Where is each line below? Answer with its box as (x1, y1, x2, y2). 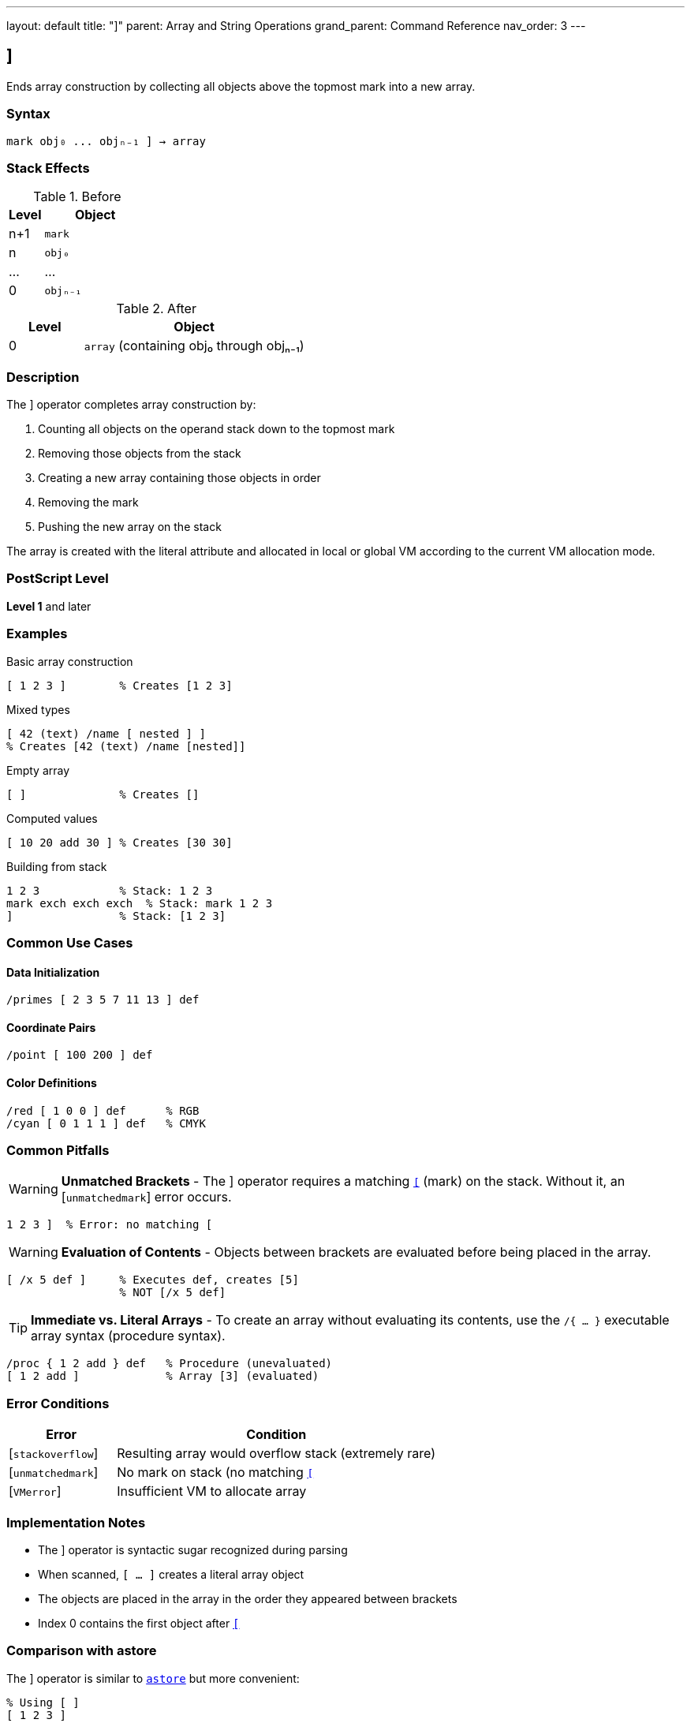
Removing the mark (38, 495, 139, 510)
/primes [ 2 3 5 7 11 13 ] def (6, 993, 200, 1007)
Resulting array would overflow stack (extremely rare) (117, 1445, 436, 1462)
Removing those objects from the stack (38, 447, 241, 461)
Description (6, 368, 80, 385)
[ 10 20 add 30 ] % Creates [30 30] (6, 835, 233, 849)
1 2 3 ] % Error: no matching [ (6, 1218, 213, 1232)
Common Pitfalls (6, 1142, 110, 1158)
